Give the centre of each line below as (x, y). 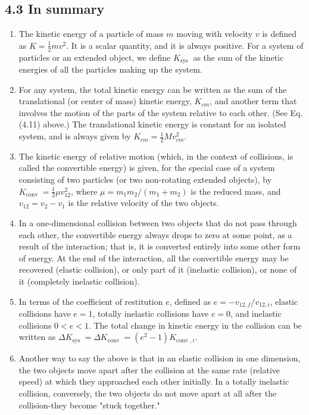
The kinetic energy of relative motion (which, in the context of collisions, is (156, 156)
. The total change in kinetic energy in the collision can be (195, 325)
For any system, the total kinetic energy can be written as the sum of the (153, 89)
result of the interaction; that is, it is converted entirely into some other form (160, 246)
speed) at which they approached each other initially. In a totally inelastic (154, 381)
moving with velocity (215, 34)
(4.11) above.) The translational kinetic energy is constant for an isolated (152, 124)
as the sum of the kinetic (238, 57)
